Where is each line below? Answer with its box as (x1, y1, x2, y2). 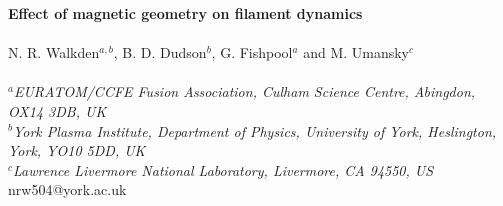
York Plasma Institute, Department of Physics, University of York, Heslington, (12, 120, 497, 141)
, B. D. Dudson (113, 42, 207, 63)
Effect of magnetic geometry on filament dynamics (8, 3, 363, 23)
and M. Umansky (303, 42, 410, 63)
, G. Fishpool (211, 42, 293, 63)
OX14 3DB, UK (8, 100, 107, 121)
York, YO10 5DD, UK (8, 140, 146, 161)
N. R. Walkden (8, 42, 100, 63)
